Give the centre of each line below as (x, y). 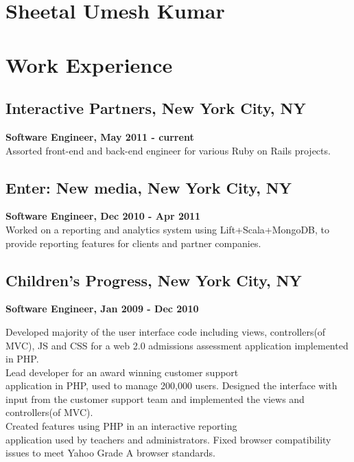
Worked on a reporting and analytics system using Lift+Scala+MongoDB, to (167, 229)
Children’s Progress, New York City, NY (154, 280)
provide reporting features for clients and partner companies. (133, 243)
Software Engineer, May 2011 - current (100, 136)
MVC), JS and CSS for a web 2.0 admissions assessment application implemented (177, 345)
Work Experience (89, 64)
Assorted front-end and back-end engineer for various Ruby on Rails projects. (168, 150)
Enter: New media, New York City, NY (149, 187)
